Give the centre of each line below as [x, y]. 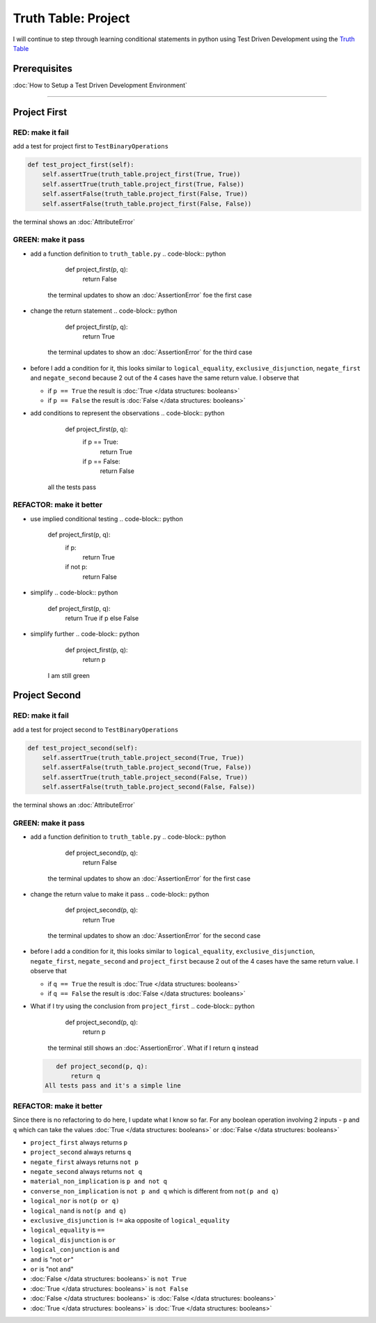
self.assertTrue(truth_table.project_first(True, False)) [143, 184]
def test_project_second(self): [83, 748]
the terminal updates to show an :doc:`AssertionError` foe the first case [150, 295]
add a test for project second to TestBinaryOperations [96, 729]
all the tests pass [72, 487]
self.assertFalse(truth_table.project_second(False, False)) [149, 787]
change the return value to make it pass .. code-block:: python [120, 894]
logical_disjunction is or [73, 1239]
